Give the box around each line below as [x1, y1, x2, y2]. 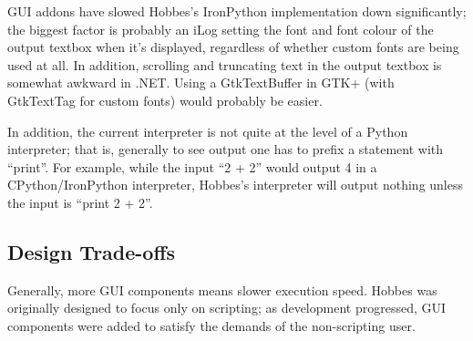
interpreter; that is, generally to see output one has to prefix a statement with [7, 139, 444, 159]
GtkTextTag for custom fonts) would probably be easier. [7, 90, 323, 109]
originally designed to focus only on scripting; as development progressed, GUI [7, 298, 447, 317]
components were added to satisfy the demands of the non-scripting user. [7, 315, 416, 335]
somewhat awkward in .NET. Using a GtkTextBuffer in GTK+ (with [7, 73, 395, 92]
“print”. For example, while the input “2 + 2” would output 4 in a [7, 157, 377, 176]
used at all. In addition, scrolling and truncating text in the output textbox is [7, 55, 442, 74]
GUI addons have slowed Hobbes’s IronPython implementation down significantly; [7, 2, 467, 20]
